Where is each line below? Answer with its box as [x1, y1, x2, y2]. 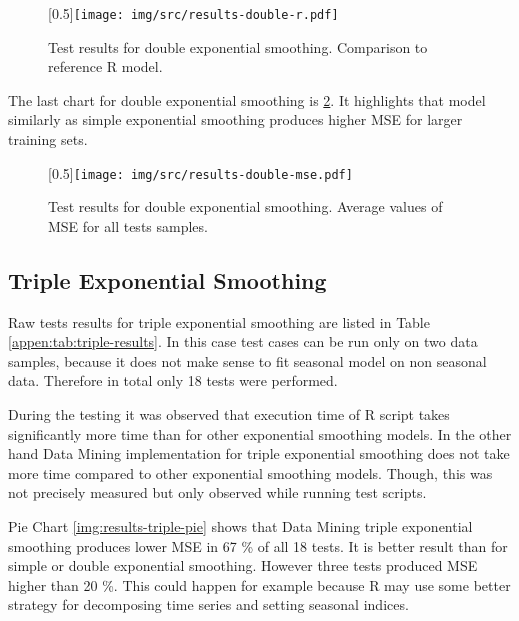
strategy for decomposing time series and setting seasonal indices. [8, 594, 409, 615]
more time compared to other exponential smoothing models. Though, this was [8, 462, 493, 483]
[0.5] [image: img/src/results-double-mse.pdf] [48, 162, 353, 183]
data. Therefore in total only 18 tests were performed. [8, 370, 338, 391]
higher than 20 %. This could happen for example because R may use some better [8, 574, 511, 595]
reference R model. [48, 56, 163, 77]
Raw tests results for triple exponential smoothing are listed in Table [8, 311, 430, 332]
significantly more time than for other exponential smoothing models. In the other [8, 423, 512, 444]
